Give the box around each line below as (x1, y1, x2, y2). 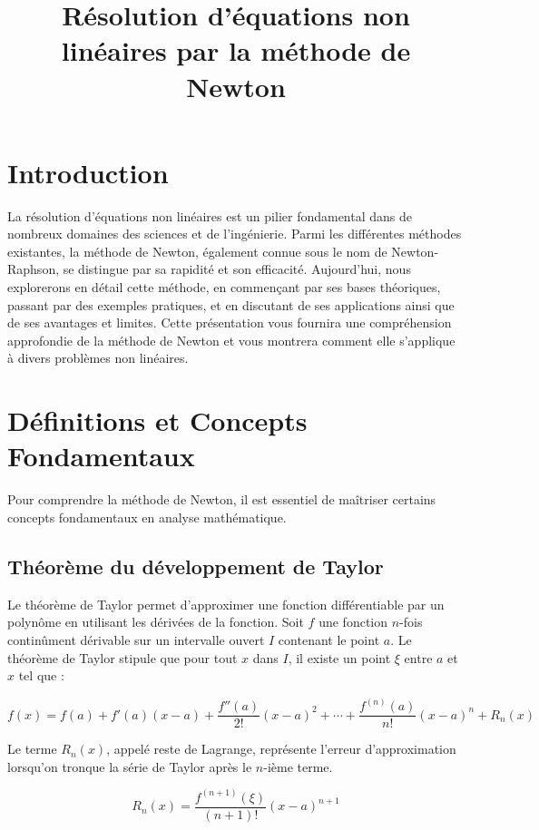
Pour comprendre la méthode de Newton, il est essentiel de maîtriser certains (7, 490, 436, 509)
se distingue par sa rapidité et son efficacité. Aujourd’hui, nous (63, 259, 411, 278)
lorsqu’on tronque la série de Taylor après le (7, 757, 252, 776)
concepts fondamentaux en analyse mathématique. (7, 507, 287, 526)
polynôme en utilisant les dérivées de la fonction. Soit (7, 612, 304, 631)
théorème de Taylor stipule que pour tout (7, 648, 238, 667)
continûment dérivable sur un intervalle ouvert (7, 630, 265, 649)
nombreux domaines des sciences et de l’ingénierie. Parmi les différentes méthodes (7, 224, 462, 243)
